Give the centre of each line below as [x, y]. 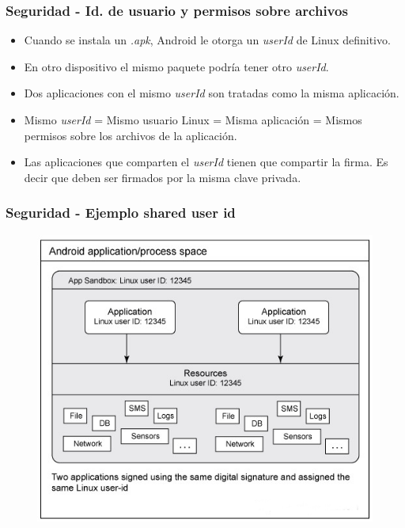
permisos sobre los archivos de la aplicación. [131, 135]
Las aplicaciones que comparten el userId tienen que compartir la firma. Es [206, 162]
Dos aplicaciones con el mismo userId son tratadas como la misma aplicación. [212, 93]
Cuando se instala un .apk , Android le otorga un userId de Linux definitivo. [207, 40]
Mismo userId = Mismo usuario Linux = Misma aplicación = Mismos [193, 120]
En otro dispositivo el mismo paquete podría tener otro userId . [176, 66]
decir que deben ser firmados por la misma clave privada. [163, 177]
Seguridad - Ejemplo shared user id [121, 213]
